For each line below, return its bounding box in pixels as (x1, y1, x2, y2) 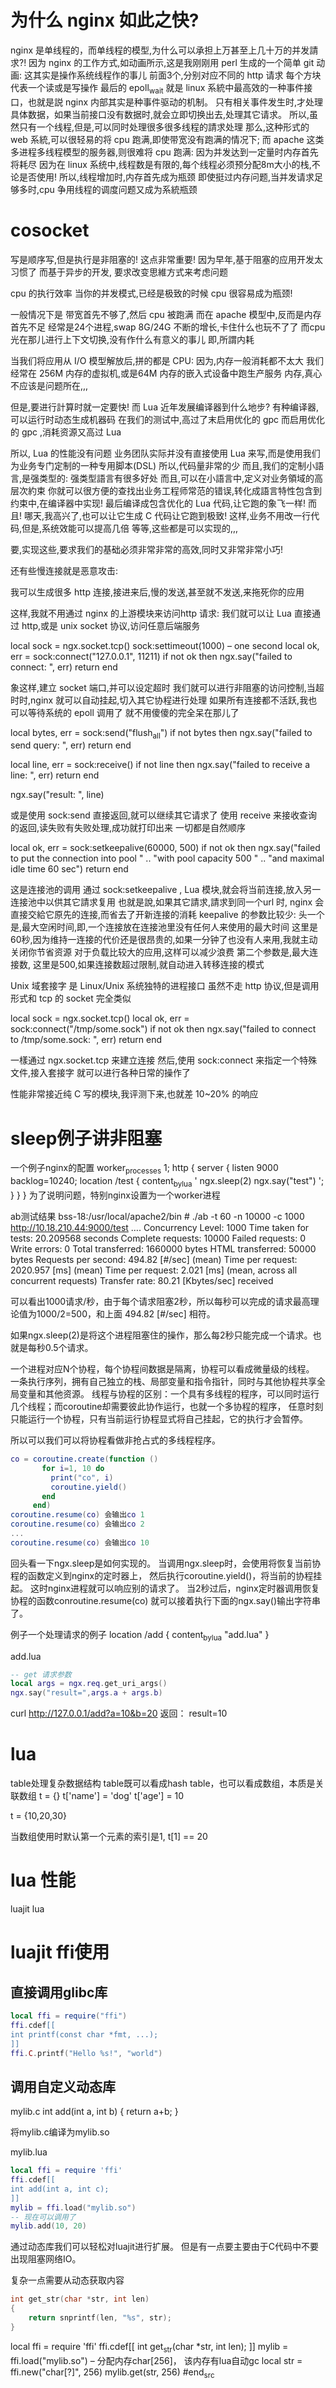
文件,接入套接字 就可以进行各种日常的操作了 (10, 1067, 191, 1079)
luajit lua (10, 1903, 45, 1915)
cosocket (10, 219, 90, 241)
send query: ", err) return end (10, 739, 132, 751)
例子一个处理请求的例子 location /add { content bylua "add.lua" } (10, 1628, 270, 1643)
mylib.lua (10, 2146, 48, 2158)
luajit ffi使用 (10, 1941, 110, 1964)
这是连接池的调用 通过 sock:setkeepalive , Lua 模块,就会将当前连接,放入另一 (10, 884, 322, 896)
